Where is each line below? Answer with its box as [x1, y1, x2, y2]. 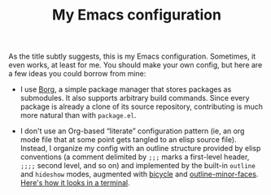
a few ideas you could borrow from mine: [8, 69, 146, 79]
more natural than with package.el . [20, 110, 137, 120]
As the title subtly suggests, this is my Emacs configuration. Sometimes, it [8, 51, 256, 62]
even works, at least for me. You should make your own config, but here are [8, 60, 263, 70]
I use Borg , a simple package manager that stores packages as [20, 84, 232, 94]
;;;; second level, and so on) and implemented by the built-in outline [20, 161, 256, 171]
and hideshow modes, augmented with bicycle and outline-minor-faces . [20, 169, 259, 180]
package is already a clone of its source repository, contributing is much [20, 102, 263, 111]
